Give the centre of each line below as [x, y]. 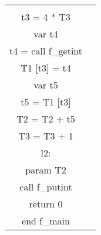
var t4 [46, 34]
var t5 [46, 85]
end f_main [46, 221]
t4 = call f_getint [46, 51]
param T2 [46, 170]
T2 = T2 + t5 [46, 119]
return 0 [46, 204]
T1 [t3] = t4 [46, 68]
